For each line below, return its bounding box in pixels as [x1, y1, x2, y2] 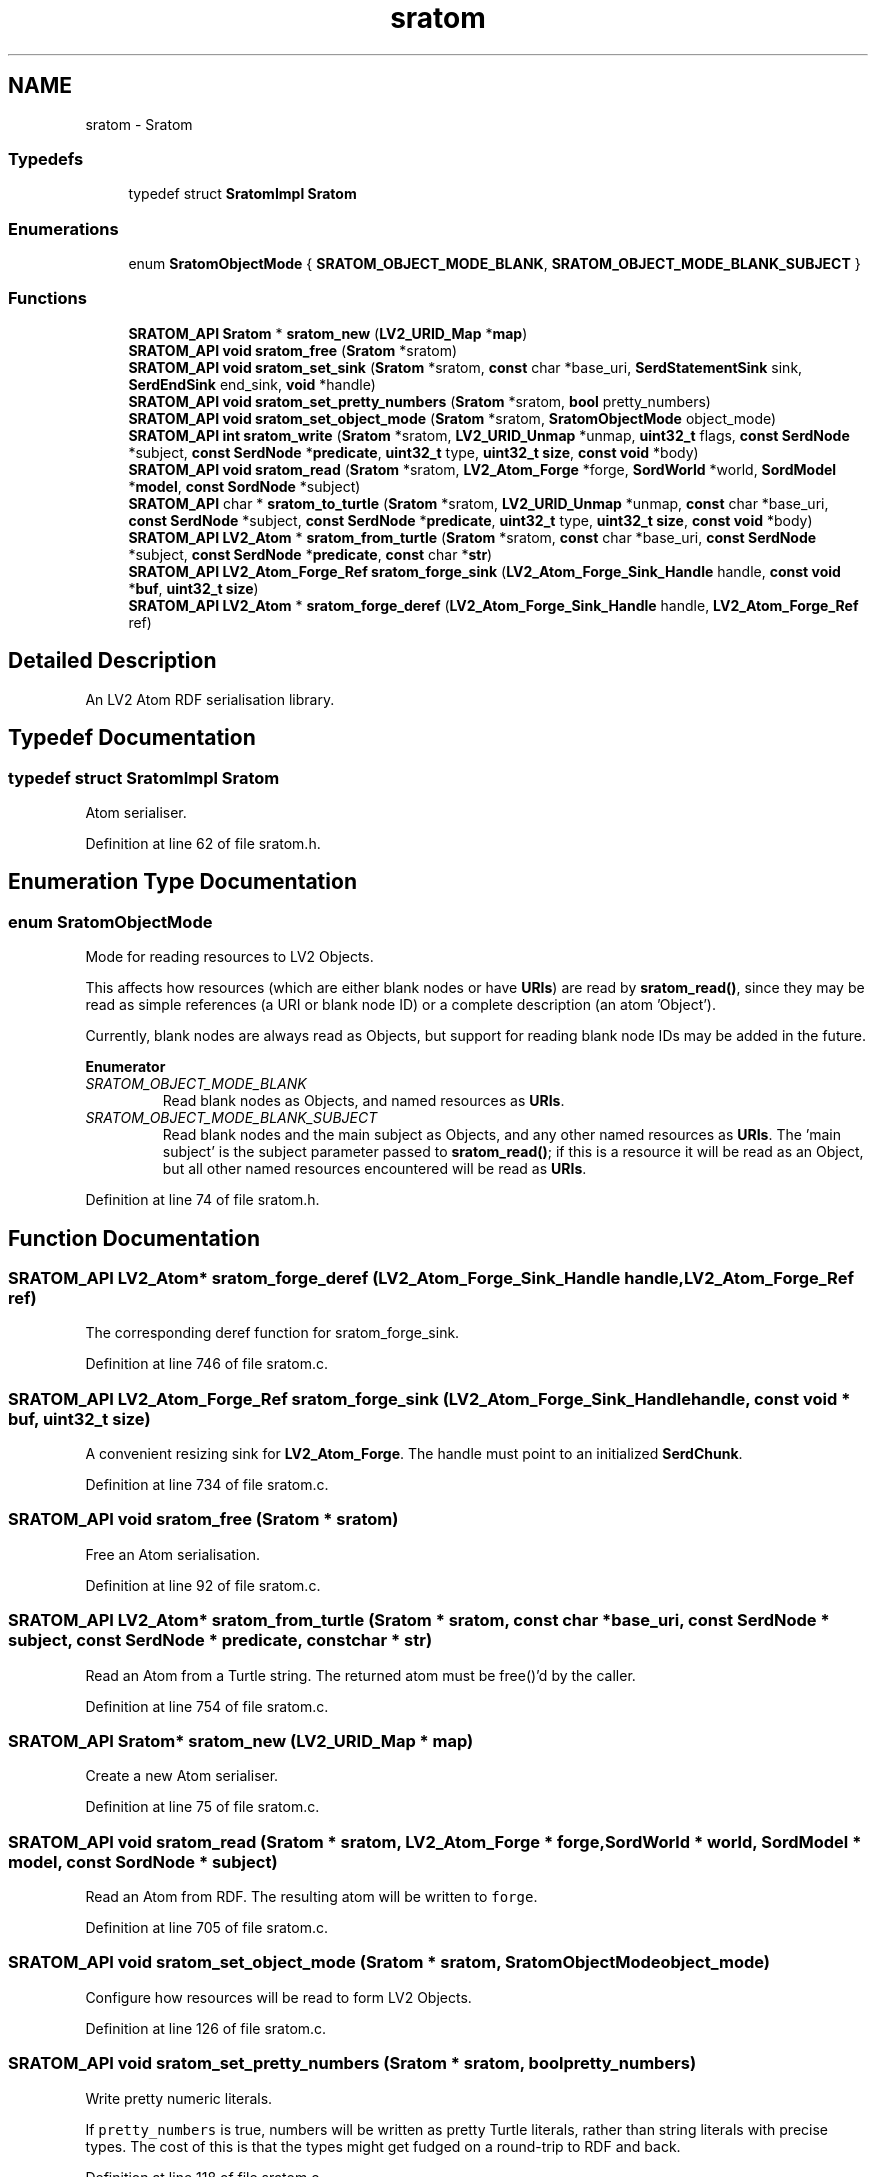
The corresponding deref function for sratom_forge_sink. [85, 1324, 460, 1342]
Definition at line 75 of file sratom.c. [85, 1798, 320, 1816]
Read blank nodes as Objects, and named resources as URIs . [162, 1092, 565, 1110]
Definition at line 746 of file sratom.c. [85, 1355, 329, 1373]
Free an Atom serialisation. [85, 1545, 260, 1563]
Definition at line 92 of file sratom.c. [85, 1576, 321, 1594]
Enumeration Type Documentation [8, 869, 357, 895]
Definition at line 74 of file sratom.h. [85, 1191, 320, 1209]
